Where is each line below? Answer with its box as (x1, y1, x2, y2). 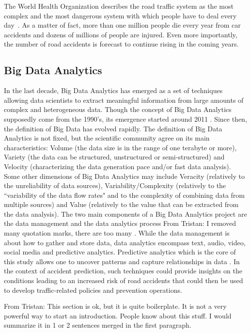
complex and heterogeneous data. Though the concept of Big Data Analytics (4, 104, 232, 114)
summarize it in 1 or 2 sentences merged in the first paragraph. (4, 320, 191, 330)
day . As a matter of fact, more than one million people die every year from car (4, 20, 241, 30)
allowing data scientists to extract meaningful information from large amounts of (4, 95, 244, 105)
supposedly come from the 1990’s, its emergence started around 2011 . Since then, (4, 113, 247, 124)
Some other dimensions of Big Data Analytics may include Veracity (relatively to (4, 171, 245, 181)
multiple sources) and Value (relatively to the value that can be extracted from (4, 199, 239, 209)
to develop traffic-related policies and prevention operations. (4, 285, 182, 295)
